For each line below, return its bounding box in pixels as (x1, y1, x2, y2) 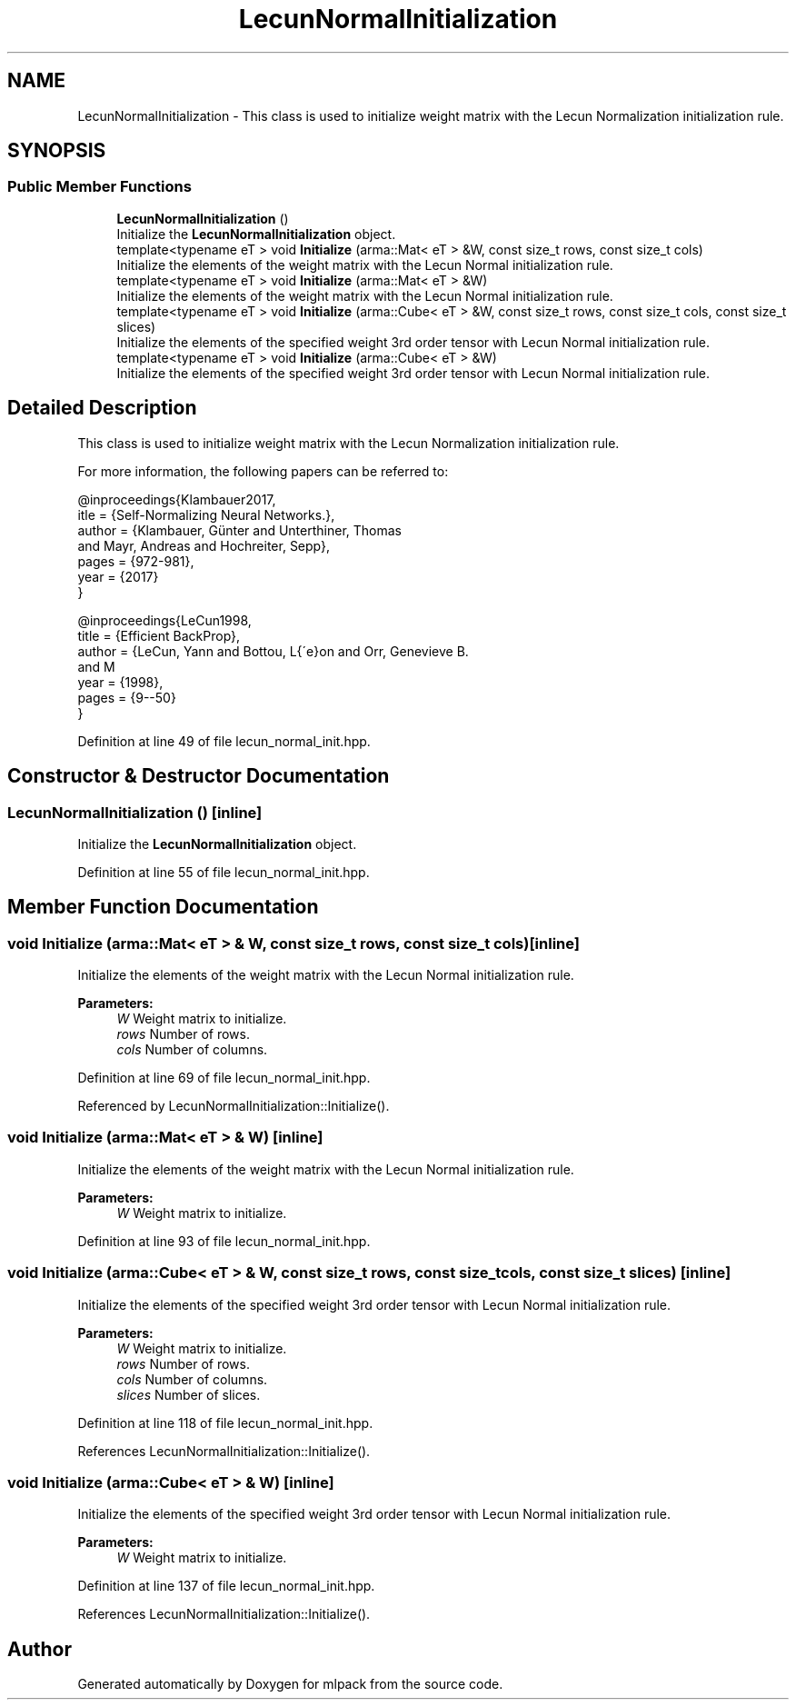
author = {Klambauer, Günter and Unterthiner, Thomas (77, 522, 402, 538)
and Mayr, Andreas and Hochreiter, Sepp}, (77, 537, 331, 554)
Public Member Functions (7, 177, 192, 196)
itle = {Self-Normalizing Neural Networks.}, (77, 506, 335, 523)
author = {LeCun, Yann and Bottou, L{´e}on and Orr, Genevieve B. (77, 643, 469, 659)
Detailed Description (7, 396, 197, 420)
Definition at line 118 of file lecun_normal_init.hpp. (77, 1414, 373, 1431)
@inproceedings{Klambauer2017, (77, 491, 276, 507)
